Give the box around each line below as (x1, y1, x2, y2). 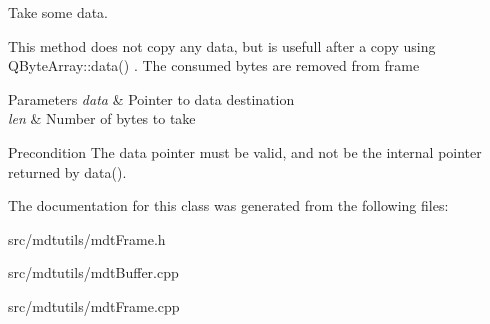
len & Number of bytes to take (8, 108, 196, 129)
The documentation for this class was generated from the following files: (8, 195, 449, 216)
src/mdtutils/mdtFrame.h (8, 228, 166, 249)
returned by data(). (8, 161, 127, 182)
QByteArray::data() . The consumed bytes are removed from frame (8, 55, 420, 76)
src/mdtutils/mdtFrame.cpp (8, 295, 180, 316)
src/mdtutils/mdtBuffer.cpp (8, 262, 179, 283)
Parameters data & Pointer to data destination (8, 88, 295, 109)
